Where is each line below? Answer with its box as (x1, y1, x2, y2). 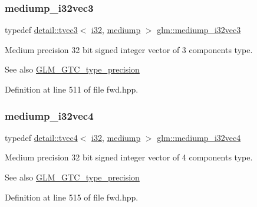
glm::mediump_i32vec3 (157, 24, 241, 36)
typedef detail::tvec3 (5, 24, 78, 36)
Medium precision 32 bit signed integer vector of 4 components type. (5, 151, 253, 163)
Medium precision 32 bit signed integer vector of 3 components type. (5, 43, 253, 55)
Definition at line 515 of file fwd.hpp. (5, 190, 139, 203)
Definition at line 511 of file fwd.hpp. (5, 83, 139, 95)
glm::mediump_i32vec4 (157, 131, 241, 143)
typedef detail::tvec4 (5, 131, 78, 143)
